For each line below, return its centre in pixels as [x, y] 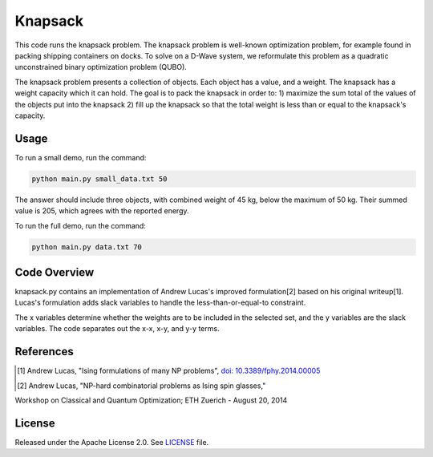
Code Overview [55, 272]
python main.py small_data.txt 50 [99, 179]
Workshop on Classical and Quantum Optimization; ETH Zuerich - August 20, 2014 [151, 400]
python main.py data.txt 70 [87, 247]
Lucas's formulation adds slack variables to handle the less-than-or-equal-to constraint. [160, 303]
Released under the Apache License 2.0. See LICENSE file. [112, 442]
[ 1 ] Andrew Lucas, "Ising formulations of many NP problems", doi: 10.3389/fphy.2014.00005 [169, 371]
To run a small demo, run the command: [81, 157]
